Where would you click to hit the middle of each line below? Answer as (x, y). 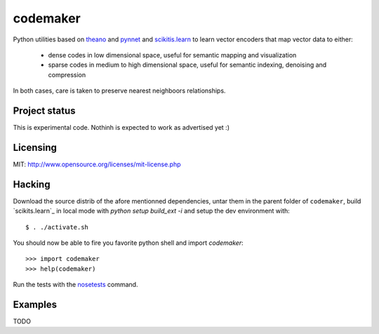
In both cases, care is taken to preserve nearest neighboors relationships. (119, 91)
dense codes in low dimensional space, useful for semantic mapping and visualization (172, 55)
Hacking (32, 184)
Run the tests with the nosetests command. (75, 285)
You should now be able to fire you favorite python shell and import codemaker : (128, 243)
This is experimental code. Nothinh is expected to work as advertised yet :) (121, 128)
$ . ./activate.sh (57, 227)
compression (67, 74)
